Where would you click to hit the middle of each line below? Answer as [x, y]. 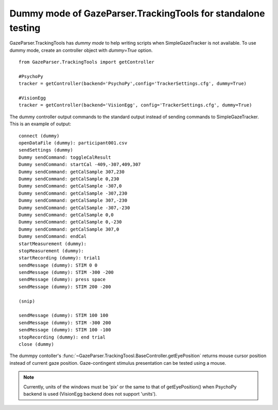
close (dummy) [36, 344]
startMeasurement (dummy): [53, 244]
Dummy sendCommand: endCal [53, 237]
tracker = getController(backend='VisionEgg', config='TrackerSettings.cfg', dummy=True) [135, 105]
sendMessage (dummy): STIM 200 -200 [65, 287]
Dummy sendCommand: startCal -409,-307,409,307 [80, 165]
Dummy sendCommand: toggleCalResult [65, 157]
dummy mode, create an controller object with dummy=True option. [81, 50]
